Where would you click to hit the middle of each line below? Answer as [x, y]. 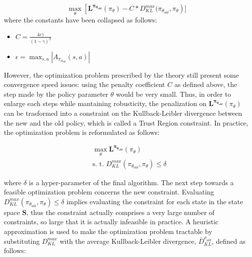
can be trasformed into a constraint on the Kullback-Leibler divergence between [123, 113]
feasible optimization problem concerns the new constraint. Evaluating [109, 192]
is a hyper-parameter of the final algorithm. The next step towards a [131, 182]
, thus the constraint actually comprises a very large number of [120, 212]
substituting [22, 241]
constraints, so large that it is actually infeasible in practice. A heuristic [111, 222]
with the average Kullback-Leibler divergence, [128, 241]
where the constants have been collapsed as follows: [81, 20]
